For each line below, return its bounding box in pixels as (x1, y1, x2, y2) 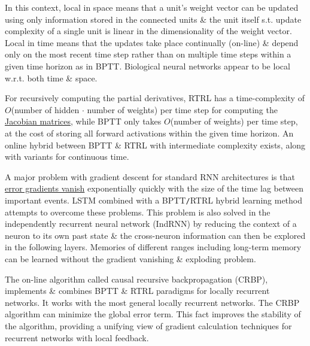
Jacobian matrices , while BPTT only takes (5, 115, 162, 128)
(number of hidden (11, 103, 80, 116)
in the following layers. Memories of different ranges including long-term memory (5, 241, 302, 253)
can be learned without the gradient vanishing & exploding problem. (5, 252, 256, 265)
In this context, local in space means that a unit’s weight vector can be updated (5, 1, 299, 13)
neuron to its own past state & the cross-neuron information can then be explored (5, 229, 306, 241)
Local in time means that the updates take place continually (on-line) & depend (5, 36, 299, 48)
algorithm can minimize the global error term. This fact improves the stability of (5, 308, 301, 320)
